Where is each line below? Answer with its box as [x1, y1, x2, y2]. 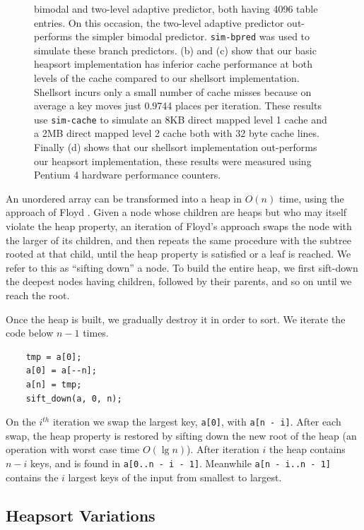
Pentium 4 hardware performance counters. [34, 167, 221, 182]
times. [83, 325, 109, 340]
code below [6, 325, 54, 340]
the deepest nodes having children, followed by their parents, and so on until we [6, 274, 352, 289]
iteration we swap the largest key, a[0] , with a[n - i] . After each [52, 414, 341, 429]
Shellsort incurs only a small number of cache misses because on [34, 84, 312, 99]
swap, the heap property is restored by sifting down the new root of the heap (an [6, 428, 357, 442]
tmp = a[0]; [25, 351, 82, 362]
